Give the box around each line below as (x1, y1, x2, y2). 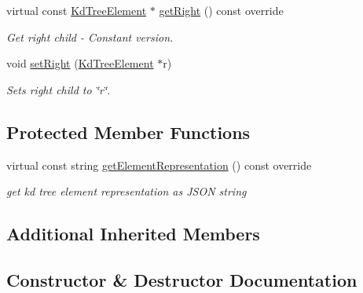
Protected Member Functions (6, 119, 251, 144)
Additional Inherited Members (6, 222, 260, 246)
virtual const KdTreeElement (6, 2, 147, 18)
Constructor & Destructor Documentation (6, 267, 357, 291)
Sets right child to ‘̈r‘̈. (6, 81, 111, 97)
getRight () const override (159, 2, 284, 18)
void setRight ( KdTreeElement (6, 55, 154, 71)
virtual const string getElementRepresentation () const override (6, 156, 312, 173)
